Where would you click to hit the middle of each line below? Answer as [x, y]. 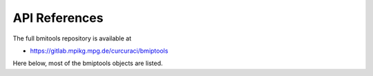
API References [58, 18]
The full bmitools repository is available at [72, 38]
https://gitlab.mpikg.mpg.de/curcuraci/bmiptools [99, 51]
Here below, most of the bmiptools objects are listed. [88, 63]
